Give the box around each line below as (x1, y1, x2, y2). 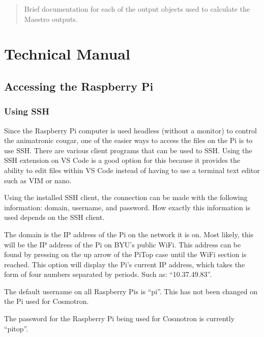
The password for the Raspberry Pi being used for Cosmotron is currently (4, 313, 235, 324)
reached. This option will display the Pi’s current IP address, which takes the (4, 259, 245, 269)
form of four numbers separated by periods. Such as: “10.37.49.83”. (4, 269, 212, 279)
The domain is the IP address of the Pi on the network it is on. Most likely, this (4, 229, 254, 239)
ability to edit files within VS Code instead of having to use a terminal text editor (4, 164, 260, 175)
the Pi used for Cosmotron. (4, 296, 89, 306)
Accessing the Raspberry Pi (4, 78, 154, 94)
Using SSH (4, 105, 49, 118)
